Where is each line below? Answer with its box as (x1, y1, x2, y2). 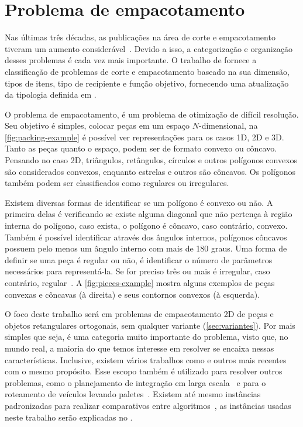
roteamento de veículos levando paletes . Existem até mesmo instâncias (5, 388, 261, 400)
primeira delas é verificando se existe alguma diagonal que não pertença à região (5, 208, 292, 220)
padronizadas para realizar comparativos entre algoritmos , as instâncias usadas (5, 399, 291, 411)
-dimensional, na (198, 119, 258, 132)
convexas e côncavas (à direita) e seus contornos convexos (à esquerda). (5, 288, 260, 300)
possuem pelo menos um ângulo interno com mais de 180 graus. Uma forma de (5, 242, 287, 254)
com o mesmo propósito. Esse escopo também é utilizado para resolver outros (5, 365, 283, 377)
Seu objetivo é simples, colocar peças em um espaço (5, 119, 190, 132)
